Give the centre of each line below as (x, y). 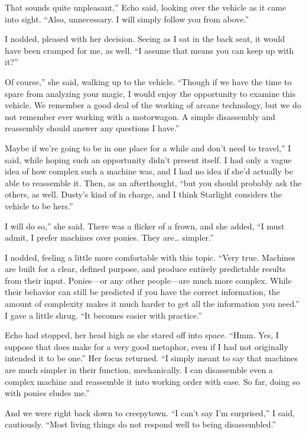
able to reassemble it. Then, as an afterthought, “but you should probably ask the (153, 182)
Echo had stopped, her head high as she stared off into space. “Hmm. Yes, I (142, 335)
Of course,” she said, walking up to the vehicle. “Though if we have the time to (148, 81)
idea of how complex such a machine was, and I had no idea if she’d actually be (149, 171)
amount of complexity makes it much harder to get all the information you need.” (152, 304)
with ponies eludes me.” (47, 393)
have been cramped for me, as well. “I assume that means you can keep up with (149, 50)
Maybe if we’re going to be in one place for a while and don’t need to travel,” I (148, 148)
